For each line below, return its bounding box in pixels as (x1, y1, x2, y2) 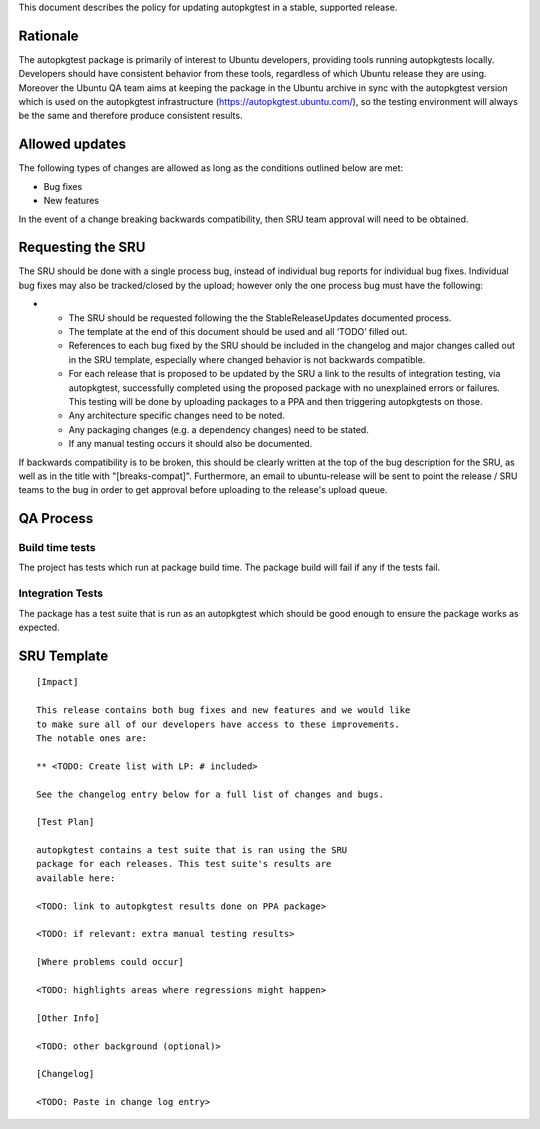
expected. (18, 621, 60, 633)
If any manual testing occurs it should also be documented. (68, 438, 313, 450)
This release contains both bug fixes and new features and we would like (36, 705, 411, 716)
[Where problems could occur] (36, 956, 185, 968)
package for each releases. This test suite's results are (36, 858, 332, 870)
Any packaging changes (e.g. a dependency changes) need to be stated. (68, 423, 369, 435)
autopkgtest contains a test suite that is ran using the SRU (36, 845, 348, 856)
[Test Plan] (36, 816, 95, 828)
